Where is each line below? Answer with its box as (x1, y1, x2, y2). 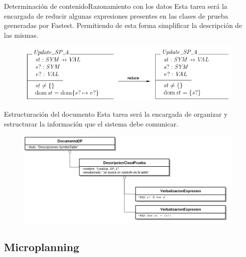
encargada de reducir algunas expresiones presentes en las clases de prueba (4, 10, 228, 21)
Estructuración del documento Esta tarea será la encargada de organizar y (4, 109, 228, 119)
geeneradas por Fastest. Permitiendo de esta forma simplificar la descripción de (4, 20, 242, 30)
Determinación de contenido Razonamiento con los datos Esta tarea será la (4, 1, 227, 11)
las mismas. (4, 29, 39, 40)
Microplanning (4, 239, 80, 254)
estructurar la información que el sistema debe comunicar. (4, 118, 179, 128)
